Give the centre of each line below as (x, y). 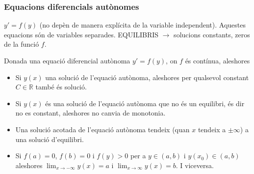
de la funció (22, 44)
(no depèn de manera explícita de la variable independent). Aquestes (143, 25)
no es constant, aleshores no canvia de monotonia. (90, 113)
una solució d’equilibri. (50, 139)
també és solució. (61, 87)
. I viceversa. (195, 165)
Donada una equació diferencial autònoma (67, 60)
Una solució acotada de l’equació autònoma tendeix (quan (102, 129)
